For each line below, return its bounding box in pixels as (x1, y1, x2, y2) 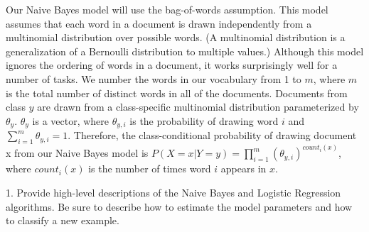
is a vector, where (32, 113, 109, 128)
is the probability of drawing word (129, 113, 279, 128)
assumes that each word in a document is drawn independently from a (6, 16, 312, 31)
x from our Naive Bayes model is (6, 145, 149, 160)
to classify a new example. (6, 213, 119, 228)
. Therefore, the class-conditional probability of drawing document (68, 128, 357, 143)
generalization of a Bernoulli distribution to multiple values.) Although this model (6, 43, 364, 58)
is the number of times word (88, 161, 211, 176)
